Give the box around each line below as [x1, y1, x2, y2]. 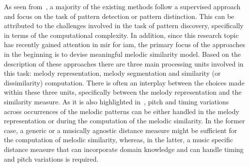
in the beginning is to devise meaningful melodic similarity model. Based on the [4, 49, 241, 59]
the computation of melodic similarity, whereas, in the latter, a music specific [4, 134, 233, 145]
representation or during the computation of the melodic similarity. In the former [4, 116, 245, 126]
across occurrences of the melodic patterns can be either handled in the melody [4, 106, 239, 116]
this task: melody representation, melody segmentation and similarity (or [4, 68, 221, 78]
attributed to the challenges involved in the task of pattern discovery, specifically [4, 20, 244, 31]
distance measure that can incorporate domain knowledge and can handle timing [4, 144, 244, 154]
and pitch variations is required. [4, 153, 99, 164]
